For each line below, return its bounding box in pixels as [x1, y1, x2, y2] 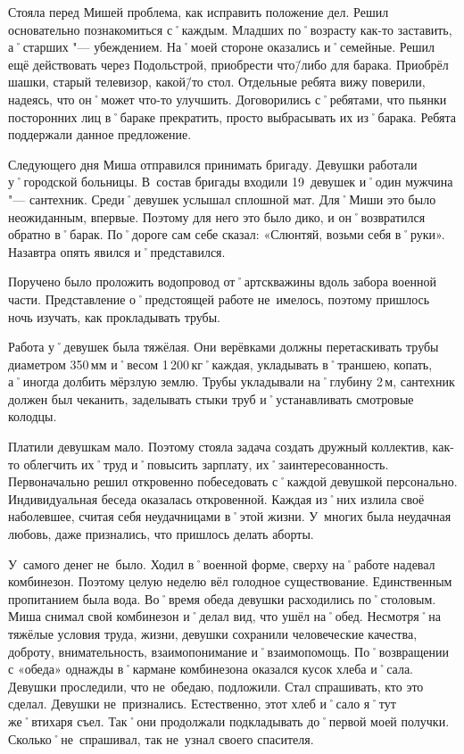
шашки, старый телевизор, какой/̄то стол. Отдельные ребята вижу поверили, [8, 72, 426, 91]
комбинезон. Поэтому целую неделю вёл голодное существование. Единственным [8, 572, 452, 591]
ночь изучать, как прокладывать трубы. [8, 307, 220, 326]
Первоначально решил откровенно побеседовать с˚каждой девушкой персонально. [8, 472, 458, 491]
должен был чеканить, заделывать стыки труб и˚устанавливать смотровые [8, 389, 414, 408]
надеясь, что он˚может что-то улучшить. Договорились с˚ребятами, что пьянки [8, 89, 447, 108]
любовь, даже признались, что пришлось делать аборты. [8, 525, 314, 543]
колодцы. [8, 407, 57, 426]
